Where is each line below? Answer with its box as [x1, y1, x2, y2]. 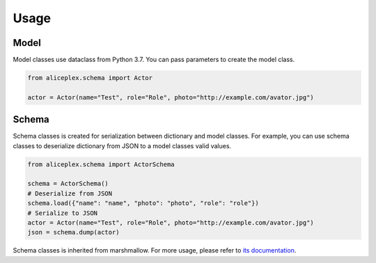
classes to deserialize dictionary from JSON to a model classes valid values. [13, 141, 232, 150]
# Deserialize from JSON [27, 189, 113, 198]
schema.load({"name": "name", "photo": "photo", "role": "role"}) [27, 199, 259, 207]
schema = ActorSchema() [27, 180, 109, 188]
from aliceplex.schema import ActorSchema [27, 160, 175, 168]
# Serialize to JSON [27, 209, 97, 217]
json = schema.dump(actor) [27, 228, 120, 237]
